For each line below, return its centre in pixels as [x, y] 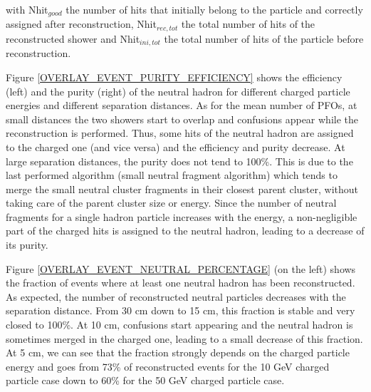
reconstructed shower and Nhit [73, 38]
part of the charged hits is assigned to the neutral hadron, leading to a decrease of [185, 231]
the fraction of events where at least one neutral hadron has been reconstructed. [181, 283]
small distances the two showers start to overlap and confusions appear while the [182, 119]
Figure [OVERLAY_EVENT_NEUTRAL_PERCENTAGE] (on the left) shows [181, 268]
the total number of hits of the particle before [264, 38]
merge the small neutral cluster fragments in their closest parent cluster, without [182, 189]
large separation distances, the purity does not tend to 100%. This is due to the [179, 161]
